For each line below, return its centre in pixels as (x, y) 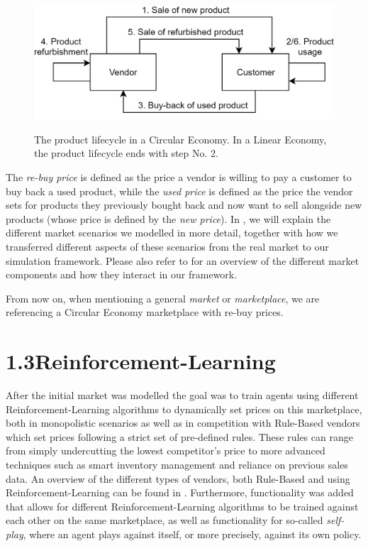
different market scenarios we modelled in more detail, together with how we (172, 233)
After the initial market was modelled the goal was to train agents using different (182, 395)
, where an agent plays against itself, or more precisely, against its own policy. (192, 534)
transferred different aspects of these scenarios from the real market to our (167, 246)
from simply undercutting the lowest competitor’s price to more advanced (166, 451)
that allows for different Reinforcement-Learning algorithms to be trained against (182, 506)
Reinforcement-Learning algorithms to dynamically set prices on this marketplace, (184, 409)
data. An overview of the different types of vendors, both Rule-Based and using (178, 478)
